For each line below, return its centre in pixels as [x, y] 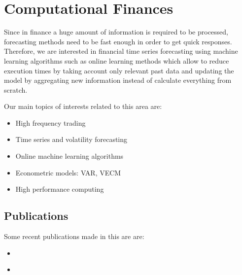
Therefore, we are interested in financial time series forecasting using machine [121, 51]
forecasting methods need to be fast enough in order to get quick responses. [118, 41]
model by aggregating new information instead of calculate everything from [118, 80]
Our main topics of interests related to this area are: [83, 106]
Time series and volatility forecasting [71, 139]
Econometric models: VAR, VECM [68, 172]
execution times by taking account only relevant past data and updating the [119, 70]
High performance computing [60, 189]
